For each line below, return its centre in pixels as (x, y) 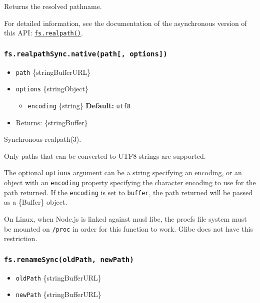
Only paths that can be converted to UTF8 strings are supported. (105, 155)
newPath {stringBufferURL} (58, 294)
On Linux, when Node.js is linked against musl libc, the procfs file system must (125, 218)
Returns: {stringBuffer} (52, 122)
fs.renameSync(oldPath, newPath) (69, 259)
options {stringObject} (52, 89)
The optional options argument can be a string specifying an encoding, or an (123, 172)
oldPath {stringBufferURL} (58, 277)
